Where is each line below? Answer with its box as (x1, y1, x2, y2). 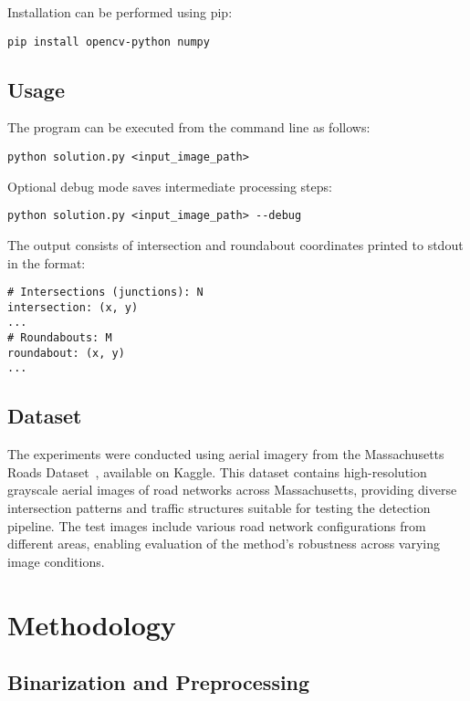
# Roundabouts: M (7, 331, 112, 345)
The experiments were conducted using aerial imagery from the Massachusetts (7, 445, 444, 464)
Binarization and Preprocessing (7, 668, 310, 696)
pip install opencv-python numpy (7, 35, 210, 48)
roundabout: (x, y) (7, 346, 125, 360)
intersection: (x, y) (7, 300, 139, 314)
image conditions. (7, 551, 105, 570)
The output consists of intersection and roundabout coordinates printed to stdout (7, 235, 464, 254)
